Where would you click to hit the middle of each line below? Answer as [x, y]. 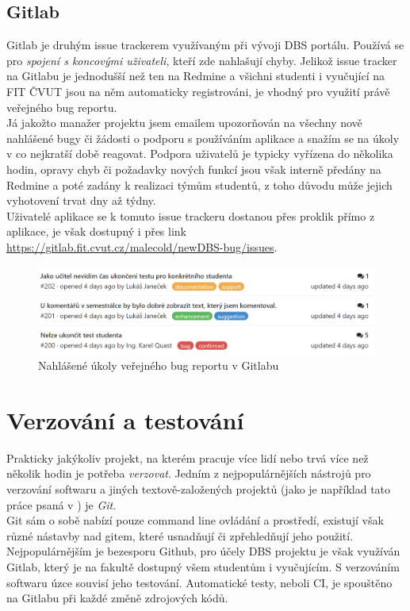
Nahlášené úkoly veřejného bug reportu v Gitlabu [159, 365]
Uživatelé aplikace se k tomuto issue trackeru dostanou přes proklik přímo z [191, 215]
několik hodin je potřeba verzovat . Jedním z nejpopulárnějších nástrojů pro [189, 473]
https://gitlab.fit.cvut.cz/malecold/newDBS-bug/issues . [142, 246]
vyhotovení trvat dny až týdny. [81, 200]
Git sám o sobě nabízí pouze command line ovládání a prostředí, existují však [195, 520]
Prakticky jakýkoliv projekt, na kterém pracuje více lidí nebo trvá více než [188, 457]
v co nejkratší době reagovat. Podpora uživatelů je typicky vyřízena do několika [200, 154]
